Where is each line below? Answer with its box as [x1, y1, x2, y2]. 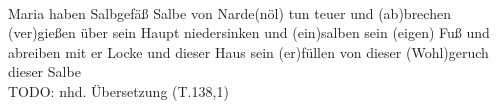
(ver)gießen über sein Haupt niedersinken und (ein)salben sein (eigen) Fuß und [8, 22, 490, 43]
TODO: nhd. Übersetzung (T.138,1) [8, 80, 229, 101]
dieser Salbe [8, 61, 81, 82]
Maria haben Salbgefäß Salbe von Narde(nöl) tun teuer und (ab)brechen [8, 2, 451, 23]
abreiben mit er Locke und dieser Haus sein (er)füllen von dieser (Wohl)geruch [8, 41, 489, 62]
